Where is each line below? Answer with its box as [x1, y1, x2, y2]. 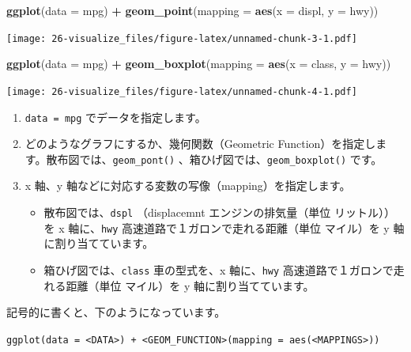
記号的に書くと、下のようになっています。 [6, 304, 226, 320]
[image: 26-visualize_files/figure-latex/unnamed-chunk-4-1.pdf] [6, 85, 357, 97]
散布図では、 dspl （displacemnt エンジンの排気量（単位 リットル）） [43, 204, 396, 220]
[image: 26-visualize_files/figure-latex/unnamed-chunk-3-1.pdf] [6, 32, 357, 44]
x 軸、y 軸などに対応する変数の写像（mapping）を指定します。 [25, 177, 351, 194]
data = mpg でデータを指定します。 [25, 108, 206, 125]
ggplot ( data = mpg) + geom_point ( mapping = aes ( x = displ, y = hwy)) [6, 2, 379, 18]
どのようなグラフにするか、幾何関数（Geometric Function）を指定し [25, 135, 376, 152]
